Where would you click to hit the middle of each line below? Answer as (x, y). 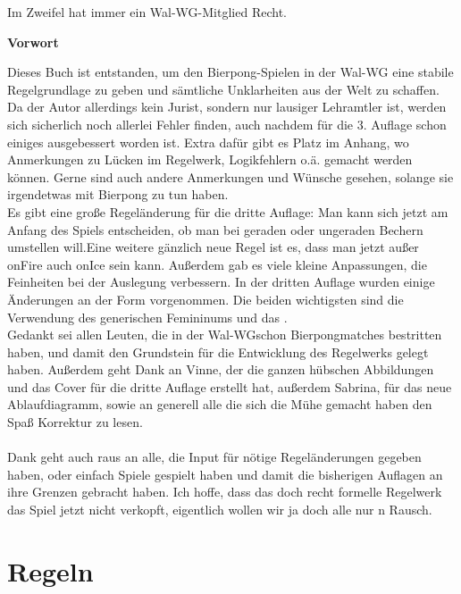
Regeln (50, 570)
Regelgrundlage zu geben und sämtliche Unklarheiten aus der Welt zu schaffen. (223, 89)
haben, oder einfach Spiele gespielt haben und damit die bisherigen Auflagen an (225, 474)
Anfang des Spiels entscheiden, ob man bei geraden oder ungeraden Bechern (215, 229)
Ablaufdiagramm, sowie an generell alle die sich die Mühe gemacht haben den (220, 404)
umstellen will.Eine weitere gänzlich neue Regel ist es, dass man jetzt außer (213, 247)
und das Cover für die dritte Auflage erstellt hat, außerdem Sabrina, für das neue (230, 386)
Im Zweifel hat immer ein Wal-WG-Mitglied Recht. (147, 12)
